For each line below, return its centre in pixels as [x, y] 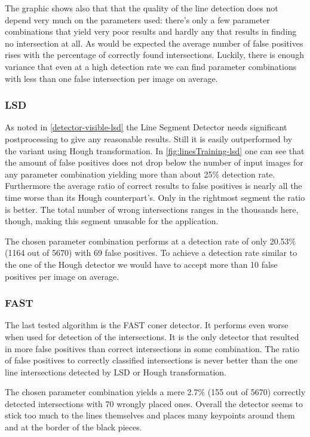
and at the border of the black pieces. [73, 427]
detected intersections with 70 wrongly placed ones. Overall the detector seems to [154, 403]
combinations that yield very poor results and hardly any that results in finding [151, 31]
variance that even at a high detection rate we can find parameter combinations [151, 66]
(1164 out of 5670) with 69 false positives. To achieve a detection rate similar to [151, 253]
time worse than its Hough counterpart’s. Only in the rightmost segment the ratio [155, 197]
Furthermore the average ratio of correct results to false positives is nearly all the [154, 186]
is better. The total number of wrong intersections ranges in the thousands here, [152, 209]
